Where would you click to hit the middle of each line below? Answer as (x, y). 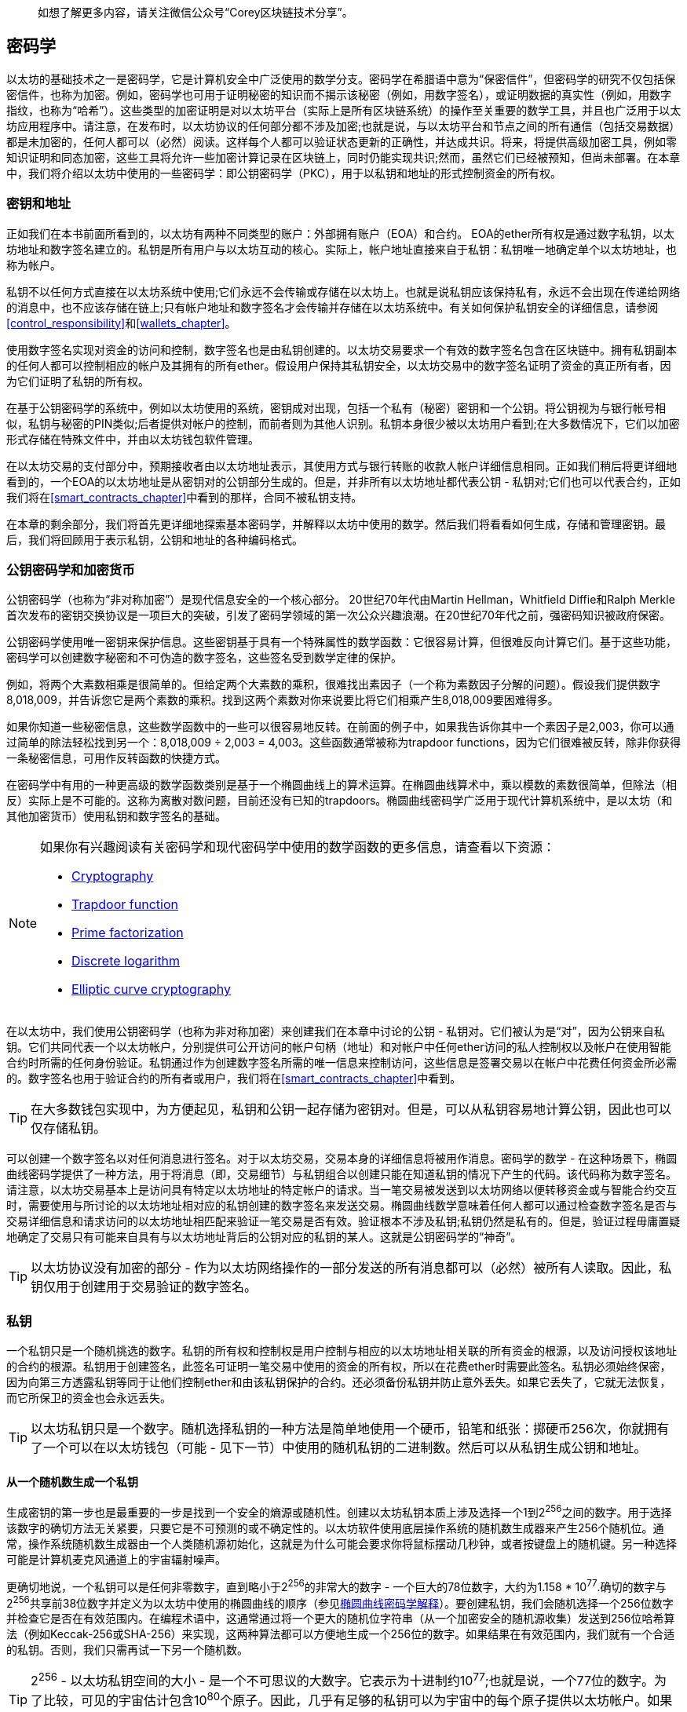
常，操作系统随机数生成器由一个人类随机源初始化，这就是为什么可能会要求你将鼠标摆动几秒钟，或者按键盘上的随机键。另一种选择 (342, 1543)
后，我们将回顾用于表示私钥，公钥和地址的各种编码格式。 (155, 539)
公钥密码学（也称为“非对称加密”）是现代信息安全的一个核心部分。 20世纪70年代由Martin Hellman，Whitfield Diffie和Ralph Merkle (341, 600)
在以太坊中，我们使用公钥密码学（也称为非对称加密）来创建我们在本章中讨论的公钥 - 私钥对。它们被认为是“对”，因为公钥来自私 (336, 1031)
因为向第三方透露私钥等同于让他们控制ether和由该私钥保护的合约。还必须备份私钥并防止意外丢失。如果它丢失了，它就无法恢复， (339, 1382)
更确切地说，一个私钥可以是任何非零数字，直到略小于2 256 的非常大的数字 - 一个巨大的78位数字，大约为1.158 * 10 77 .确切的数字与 (336, 1585)
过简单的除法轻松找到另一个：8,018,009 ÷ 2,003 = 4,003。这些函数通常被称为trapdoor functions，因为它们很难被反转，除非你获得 (343, 743)
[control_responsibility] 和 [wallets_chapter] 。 (121, 323)
